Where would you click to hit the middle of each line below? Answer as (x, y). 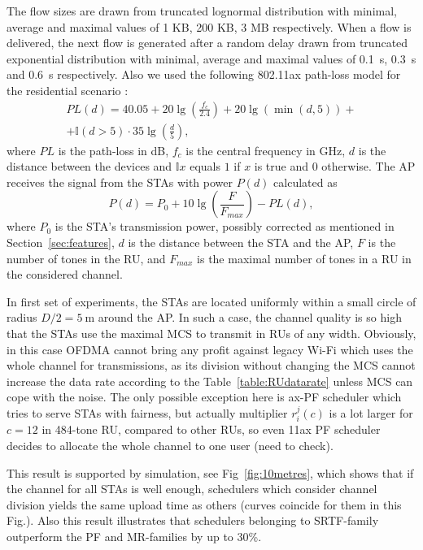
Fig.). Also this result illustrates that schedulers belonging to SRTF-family (193, 520)
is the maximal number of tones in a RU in (304, 258)
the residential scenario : (68, 90)
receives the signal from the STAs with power (120, 182)
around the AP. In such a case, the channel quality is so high (250, 317)
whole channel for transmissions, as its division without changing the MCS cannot (211, 365)
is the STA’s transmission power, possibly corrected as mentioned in (225, 226)
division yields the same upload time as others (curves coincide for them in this (204, 504)
